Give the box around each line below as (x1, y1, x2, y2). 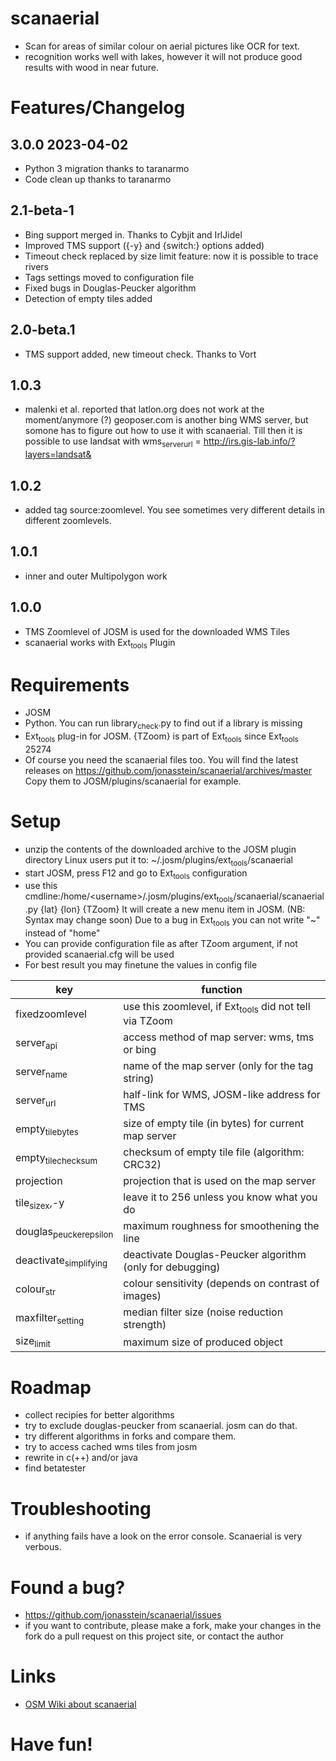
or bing (123, 1043, 157, 1057)
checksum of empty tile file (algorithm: (123, 1145, 305, 1159)
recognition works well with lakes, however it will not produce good (24, 50, 303, 62)
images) (123, 1289, 162, 1303)
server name (15, 1064, 68, 1080)
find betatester (24, 1462, 87, 1474)
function (201, 983, 243, 997)
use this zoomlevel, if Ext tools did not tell (123, 1000, 311, 1016)
